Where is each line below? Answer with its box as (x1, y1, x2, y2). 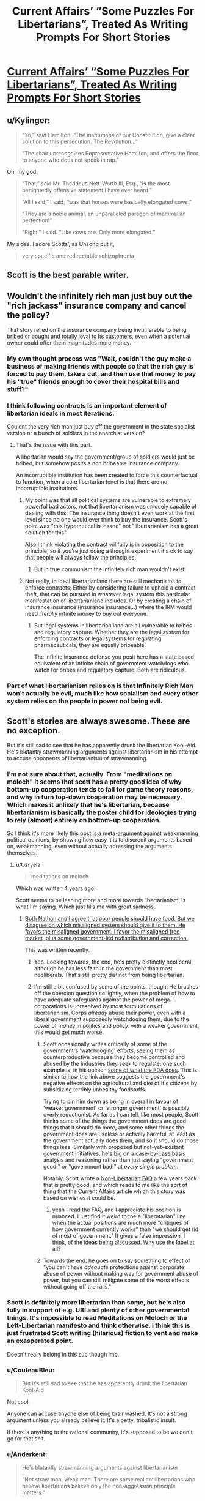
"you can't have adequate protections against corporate (43, 1263, 185, 1271)
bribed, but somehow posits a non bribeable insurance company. (15, 460, 179, 467)
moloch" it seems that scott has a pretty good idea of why (7, 777, 182, 786)
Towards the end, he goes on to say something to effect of (43, 1257, 191, 1265)
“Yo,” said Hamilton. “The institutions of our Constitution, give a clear (21, 132, 195, 138)
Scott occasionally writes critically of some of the (43, 1041, 167, 1048)
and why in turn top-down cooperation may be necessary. (7, 793, 182, 801)
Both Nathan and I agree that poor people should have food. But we (24, 915, 195, 923)
